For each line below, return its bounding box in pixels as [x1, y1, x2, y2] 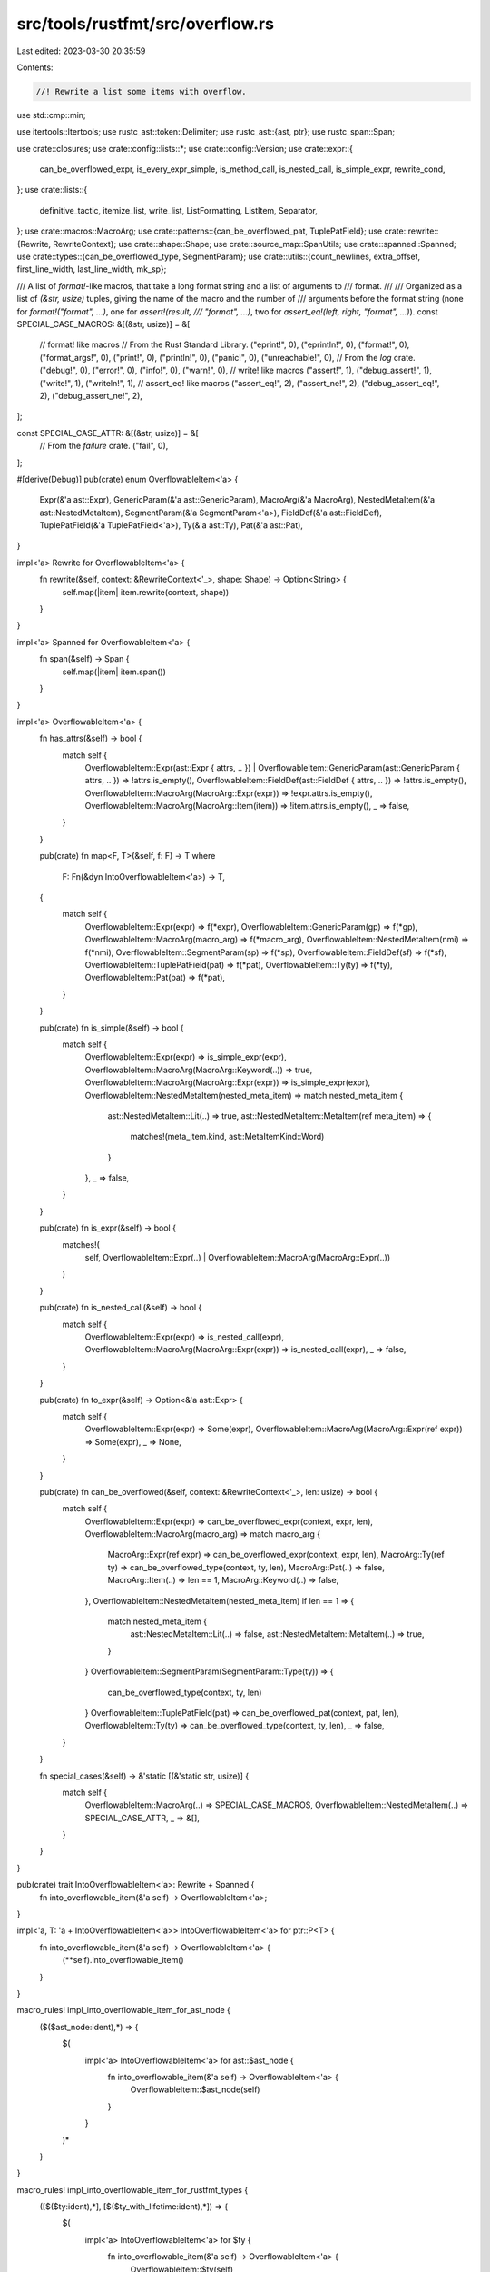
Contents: [16, 62, 54, 73]
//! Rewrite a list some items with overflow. [35, 86, 247, 96]
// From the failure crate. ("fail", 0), [39, 441, 169, 452]
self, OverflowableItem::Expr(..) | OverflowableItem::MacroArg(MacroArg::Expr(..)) [84, 1252, 390, 1263]
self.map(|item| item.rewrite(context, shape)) [62, 586, 230, 597]
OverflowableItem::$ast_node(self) [130, 2084, 260, 2095]
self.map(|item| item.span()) [62, 666, 167, 677]
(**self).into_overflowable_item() [62, 1955, 185, 1966]
